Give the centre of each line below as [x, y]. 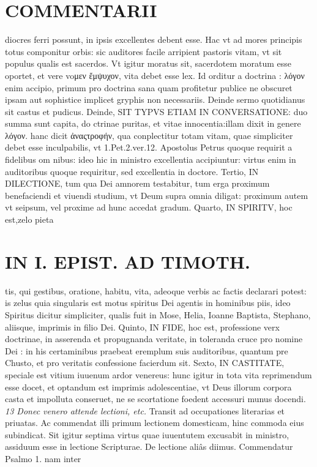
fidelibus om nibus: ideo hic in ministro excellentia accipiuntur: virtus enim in [151, 159]
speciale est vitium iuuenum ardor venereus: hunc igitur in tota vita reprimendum [158, 374]
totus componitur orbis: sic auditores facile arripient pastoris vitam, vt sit [144, 51]
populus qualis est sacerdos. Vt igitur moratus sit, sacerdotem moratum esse [148, 63]
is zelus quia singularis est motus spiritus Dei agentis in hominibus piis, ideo [148, 303]
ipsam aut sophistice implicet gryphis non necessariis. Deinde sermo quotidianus [155, 99]
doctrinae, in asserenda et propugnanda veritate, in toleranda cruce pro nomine [154, 339]
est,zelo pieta [29, 219]
